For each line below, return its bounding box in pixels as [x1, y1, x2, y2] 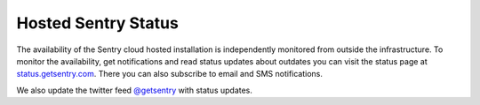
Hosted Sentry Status [16, 13, 180, 33]
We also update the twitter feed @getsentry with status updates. [16, 85, 253, 95]
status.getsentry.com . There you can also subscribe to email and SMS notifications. [16, 69, 324, 79]
